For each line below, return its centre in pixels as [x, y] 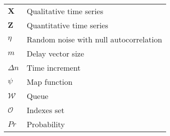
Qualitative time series [65, 11]
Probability [46, 124]
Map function [50, 82]
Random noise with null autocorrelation [94, 39]
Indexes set [45, 110]
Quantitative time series [67, 25]
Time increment [53, 68]
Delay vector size [55, 53]
